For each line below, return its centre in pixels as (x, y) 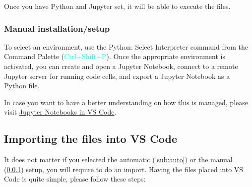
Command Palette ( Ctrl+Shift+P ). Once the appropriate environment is (115, 56)
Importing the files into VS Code (91, 139)
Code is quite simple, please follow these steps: (75, 179)
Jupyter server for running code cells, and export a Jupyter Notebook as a (117, 76)
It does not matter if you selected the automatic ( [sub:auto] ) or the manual (118, 159)
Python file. (22, 86)
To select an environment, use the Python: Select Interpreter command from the (126, 46)
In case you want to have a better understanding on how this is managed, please (126, 102)
